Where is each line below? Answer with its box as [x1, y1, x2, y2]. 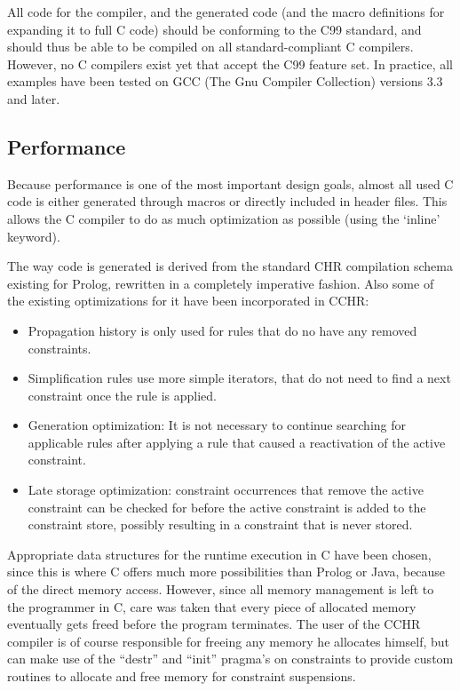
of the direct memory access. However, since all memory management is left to [7, 580, 434, 599]
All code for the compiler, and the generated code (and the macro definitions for [7, 3, 445, 20]
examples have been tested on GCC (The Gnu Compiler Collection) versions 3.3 [7, 72, 443, 91]
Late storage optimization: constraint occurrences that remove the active [28, 481, 424, 499]
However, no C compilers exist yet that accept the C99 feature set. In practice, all [7, 54, 453, 73]
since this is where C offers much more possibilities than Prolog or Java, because [7, 562, 446, 581]
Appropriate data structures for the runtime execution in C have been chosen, [7, 544, 432, 563]
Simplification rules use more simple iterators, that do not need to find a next [28, 369, 451, 387]
